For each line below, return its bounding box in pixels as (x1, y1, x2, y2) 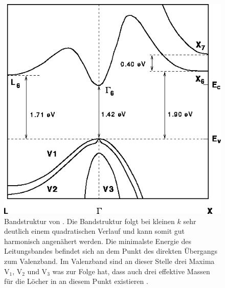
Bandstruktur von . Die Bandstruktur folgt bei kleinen (4, 215, 175, 226)
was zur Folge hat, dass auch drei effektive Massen (52, 265, 210, 276)
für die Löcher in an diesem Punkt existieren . (4, 276, 148, 286)
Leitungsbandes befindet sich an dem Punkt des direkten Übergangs (4, 246, 217, 256)
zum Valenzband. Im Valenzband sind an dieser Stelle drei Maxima (4, 255, 215, 266)
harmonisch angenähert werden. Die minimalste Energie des (4, 235, 191, 246)
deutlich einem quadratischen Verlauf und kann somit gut (4, 226, 185, 236)
